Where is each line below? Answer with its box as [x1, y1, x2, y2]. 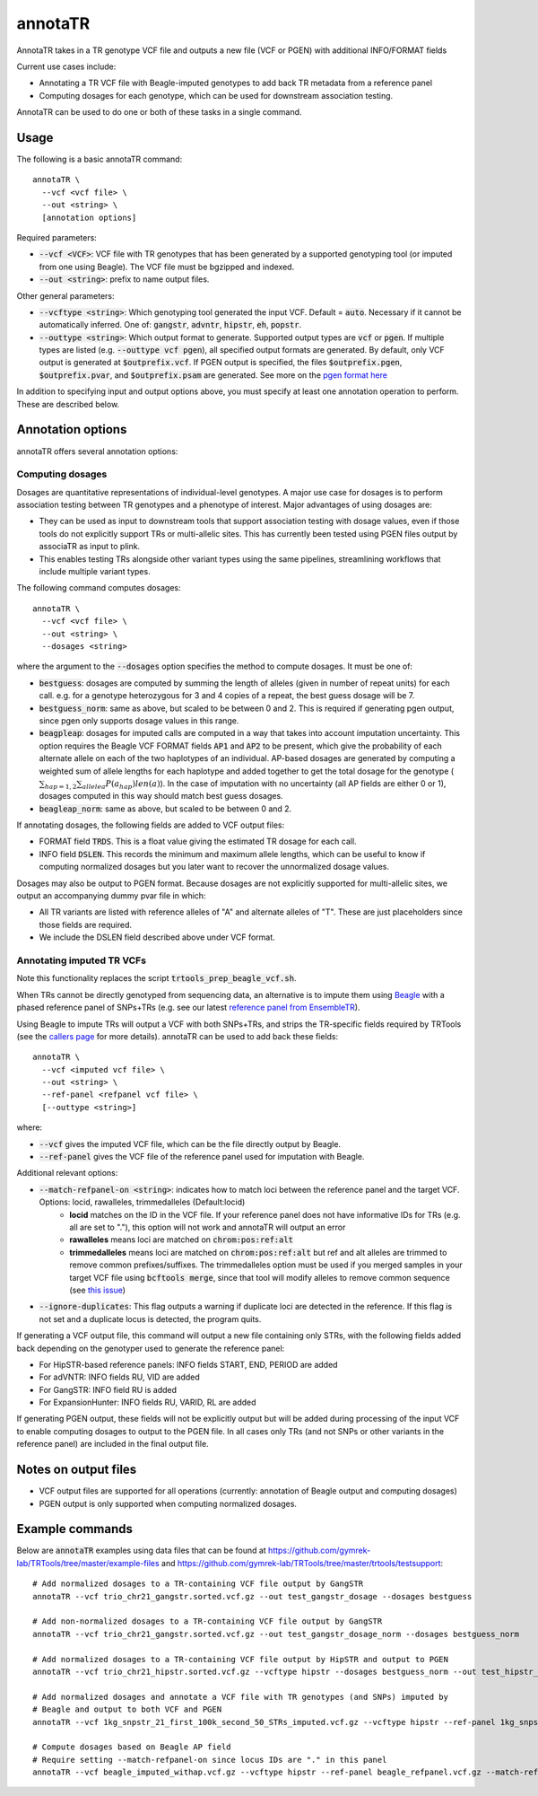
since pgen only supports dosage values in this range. [39, 714, 239, 726]
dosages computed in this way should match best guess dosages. [39, 791, 283, 802]
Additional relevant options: [16, 1168, 118, 1178]
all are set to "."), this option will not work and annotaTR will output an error [69, 1222, 346, 1232]
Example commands [16, 1521, 134, 1537]
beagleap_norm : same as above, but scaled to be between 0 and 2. [39, 803, 292, 814]
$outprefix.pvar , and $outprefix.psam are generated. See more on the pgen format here [39, 369, 387, 381]
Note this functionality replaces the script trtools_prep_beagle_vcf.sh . [16, 973, 297, 984]
